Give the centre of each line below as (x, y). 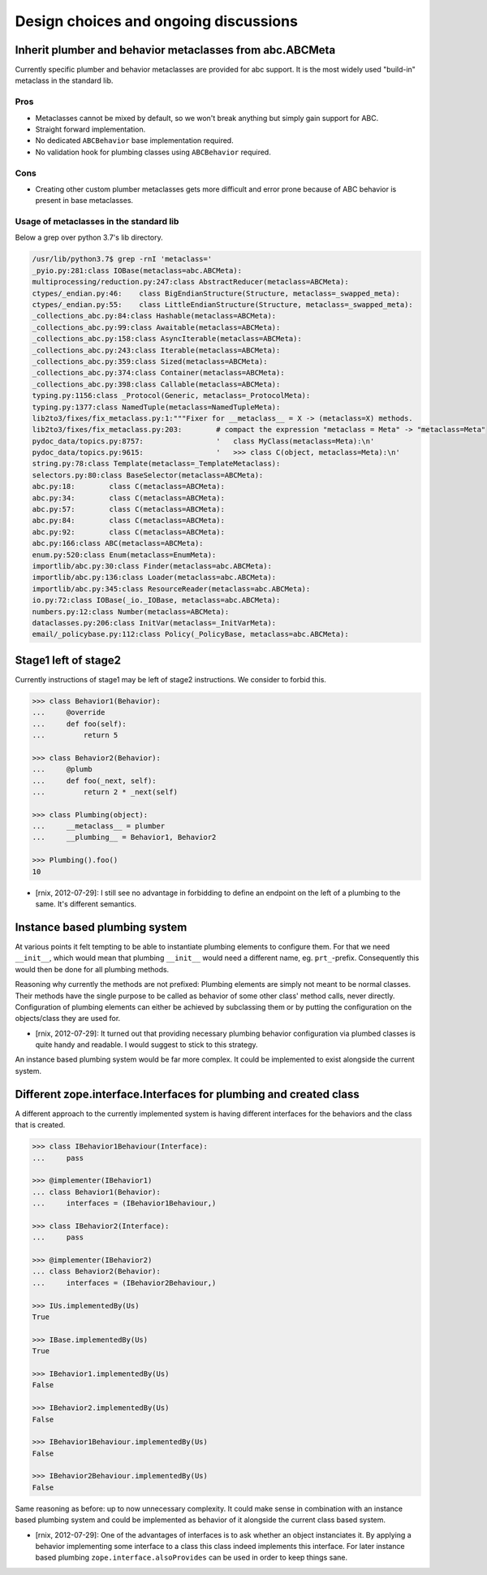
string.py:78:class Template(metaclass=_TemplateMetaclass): (156, 464)
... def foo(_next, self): (95, 781)
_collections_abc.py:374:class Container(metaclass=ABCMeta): (158, 373)
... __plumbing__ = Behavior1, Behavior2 (124, 837)
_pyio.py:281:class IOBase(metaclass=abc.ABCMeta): (137, 270)
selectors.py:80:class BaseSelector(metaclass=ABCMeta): (148, 475)
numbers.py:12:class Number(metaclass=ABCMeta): (131, 612)
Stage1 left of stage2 (68, 660)
